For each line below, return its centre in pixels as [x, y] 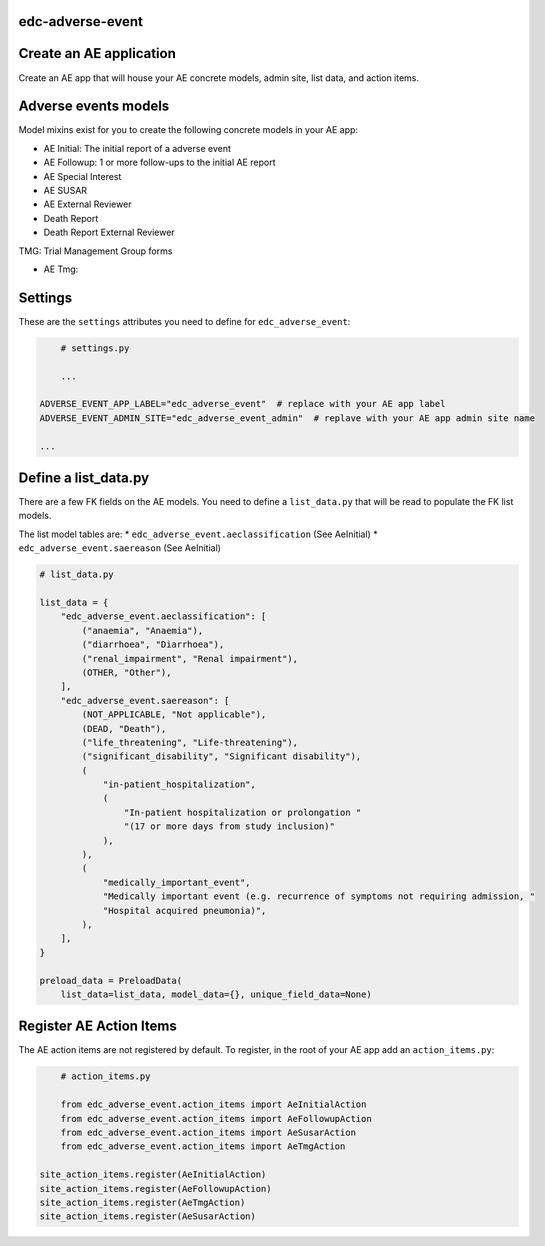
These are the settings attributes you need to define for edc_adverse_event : [184, 321]
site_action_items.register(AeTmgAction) [142, 1202]
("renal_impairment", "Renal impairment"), [190, 658]
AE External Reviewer [87, 204]
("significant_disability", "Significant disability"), [221, 756]
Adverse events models [94, 106]
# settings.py [95, 348]
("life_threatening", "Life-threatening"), [190, 742]
